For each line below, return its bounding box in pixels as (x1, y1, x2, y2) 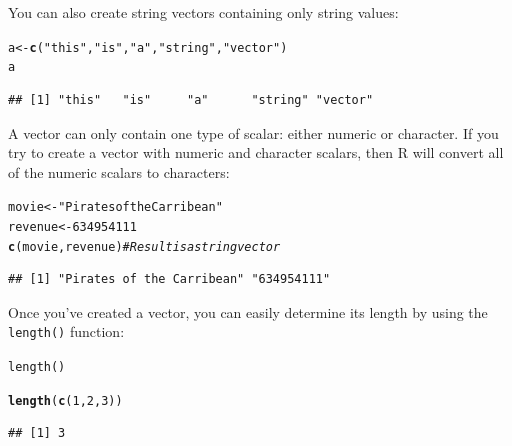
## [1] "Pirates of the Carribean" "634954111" (8, 272, 331, 287)
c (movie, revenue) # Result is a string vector (8, 239, 281, 254)
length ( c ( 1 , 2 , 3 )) (8, 393, 123, 408)
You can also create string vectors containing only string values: (8, 2, 399, 22)
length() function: (8, 321, 125, 342)
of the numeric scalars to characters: (8, 161, 230, 182)
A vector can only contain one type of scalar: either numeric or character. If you (8, 122, 499, 143)
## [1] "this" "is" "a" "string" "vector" (8, 92, 374, 107)
